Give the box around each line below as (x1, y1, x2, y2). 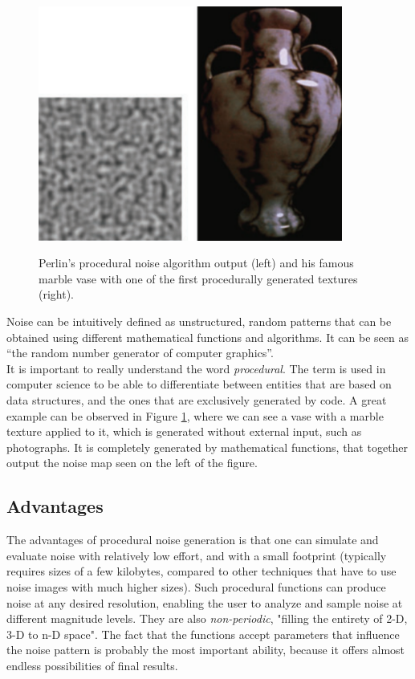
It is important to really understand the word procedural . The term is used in (6, 360, 386, 376)
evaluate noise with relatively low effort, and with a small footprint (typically (6, 547, 387, 563)
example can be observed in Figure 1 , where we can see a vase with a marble (6, 407, 384, 424)
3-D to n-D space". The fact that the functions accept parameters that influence (6, 625, 400, 642)
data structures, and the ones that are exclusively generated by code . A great (6, 392, 387, 408)
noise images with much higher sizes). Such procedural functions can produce (6, 578, 386, 595)
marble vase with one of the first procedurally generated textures (39, 270, 358, 287)
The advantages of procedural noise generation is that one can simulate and (6, 531, 379, 548)
